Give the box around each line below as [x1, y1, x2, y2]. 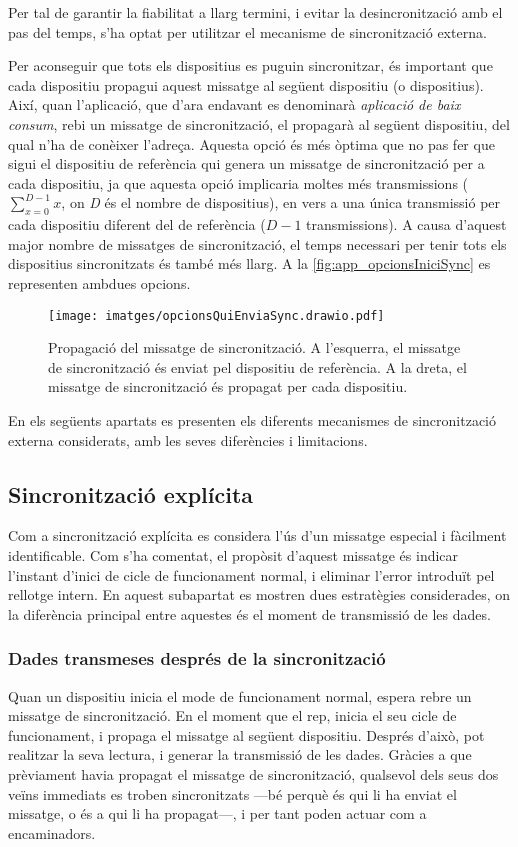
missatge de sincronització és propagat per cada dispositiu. [48, 376, 408, 397]
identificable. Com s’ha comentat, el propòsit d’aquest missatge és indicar [8, 544, 459, 565]
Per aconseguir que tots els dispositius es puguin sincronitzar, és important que [8, 55, 493, 76]
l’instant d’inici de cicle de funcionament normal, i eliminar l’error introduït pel [8, 564, 495, 585]
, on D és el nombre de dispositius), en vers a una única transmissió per [61, 192, 501, 213]
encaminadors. [8, 822, 96, 843]
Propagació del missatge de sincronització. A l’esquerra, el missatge [48, 337, 461, 358]
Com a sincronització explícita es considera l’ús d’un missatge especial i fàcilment [8, 525, 507, 546]
